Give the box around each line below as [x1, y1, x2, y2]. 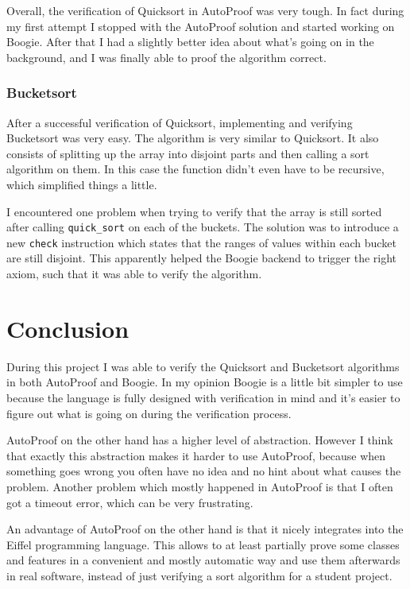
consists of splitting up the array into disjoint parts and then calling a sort [6, 145, 369, 161]
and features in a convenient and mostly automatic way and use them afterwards [6, 552, 400, 568]
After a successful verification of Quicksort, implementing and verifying [6, 114, 353, 130]
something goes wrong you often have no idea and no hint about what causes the [6, 463, 401, 479]
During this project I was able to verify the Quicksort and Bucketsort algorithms [6, 358, 400, 374]
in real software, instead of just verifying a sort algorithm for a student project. [6, 567, 393, 583]
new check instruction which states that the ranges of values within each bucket [6, 234, 396, 250]
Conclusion [6, 312, 130, 344]
